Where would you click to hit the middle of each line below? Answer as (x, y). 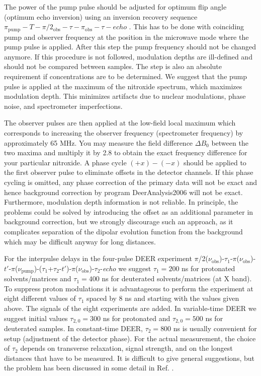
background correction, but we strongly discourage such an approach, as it (119, 222)
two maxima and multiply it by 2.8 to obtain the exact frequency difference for (126, 152)
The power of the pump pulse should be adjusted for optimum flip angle (115, 7)
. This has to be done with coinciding (187, 26)
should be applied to (215, 162)
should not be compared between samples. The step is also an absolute (113, 66)
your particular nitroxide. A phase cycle (65, 162)
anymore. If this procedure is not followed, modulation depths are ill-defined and (128, 56)
